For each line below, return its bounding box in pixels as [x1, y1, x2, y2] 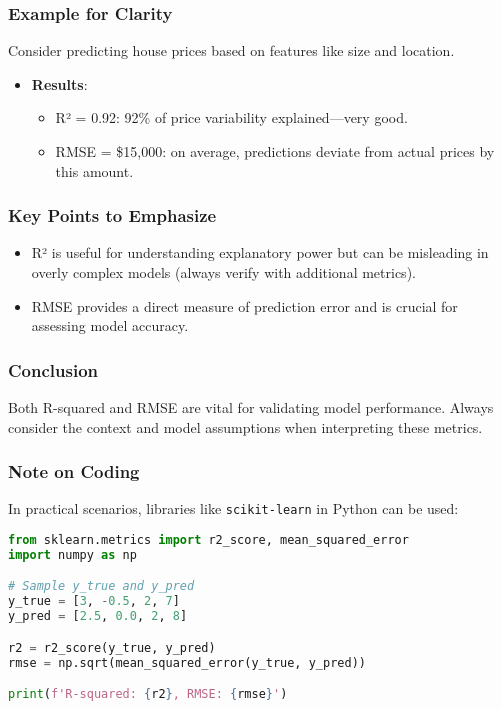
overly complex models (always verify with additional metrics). [31, 262, 416, 282]
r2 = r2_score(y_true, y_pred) [8, 640, 216, 655]
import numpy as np [8, 547, 137, 562]
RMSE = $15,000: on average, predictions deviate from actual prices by [55, 141, 495, 161]
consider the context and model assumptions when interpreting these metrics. [8, 416, 483, 437]
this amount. [55, 160, 134, 181]
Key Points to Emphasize [8, 203, 217, 228]
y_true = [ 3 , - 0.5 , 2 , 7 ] [8, 594, 180, 609]
